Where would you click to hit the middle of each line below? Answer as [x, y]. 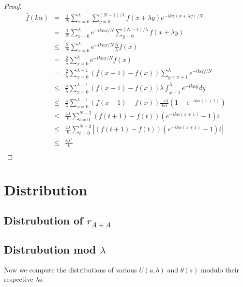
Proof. [13, 6]
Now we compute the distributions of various [70, 269]
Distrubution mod [50, 249]
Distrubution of [44, 220]
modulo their [220, 269]
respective [19, 279]
